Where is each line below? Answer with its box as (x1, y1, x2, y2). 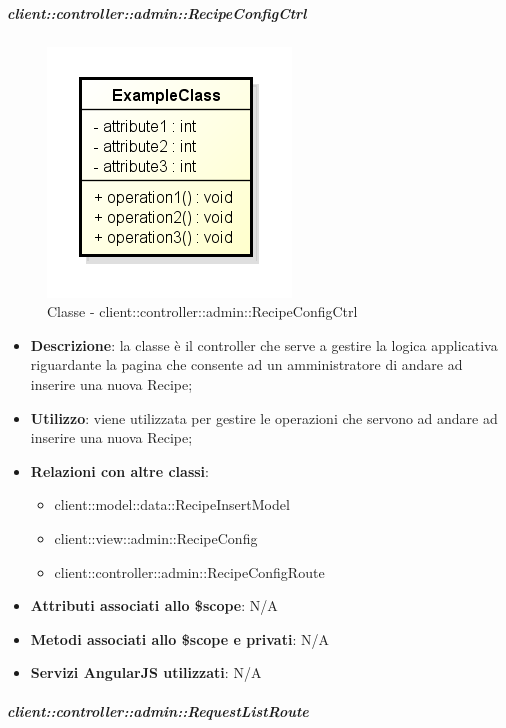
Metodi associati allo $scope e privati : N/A (30, 628, 329, 649)
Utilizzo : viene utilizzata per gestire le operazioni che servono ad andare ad (30, 407, 498, 428)
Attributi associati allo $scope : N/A (30, 595, 278, 616)
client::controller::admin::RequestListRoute (7, 701, 309, 722)
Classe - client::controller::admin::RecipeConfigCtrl (47, 301, 358, 322)
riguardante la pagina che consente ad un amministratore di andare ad (30, 354, 463, 375)
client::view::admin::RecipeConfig (54, 527, 258, 548)
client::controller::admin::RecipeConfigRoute (54, 561, 325, 582)
